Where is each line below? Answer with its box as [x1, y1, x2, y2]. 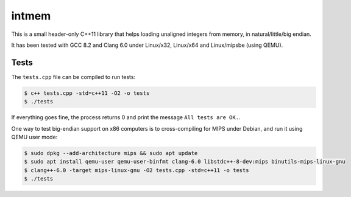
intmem [11, 9, 51, 22]
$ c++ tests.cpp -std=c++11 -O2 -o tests [24, 89, 150, 97]
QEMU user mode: [11, 133, 58, 140]
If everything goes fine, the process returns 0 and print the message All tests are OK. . [11, 114, 241, 121]
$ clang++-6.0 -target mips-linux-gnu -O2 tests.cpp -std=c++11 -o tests [24, 167, 249, 173]
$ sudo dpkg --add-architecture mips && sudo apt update [24, 150, 198, 156]
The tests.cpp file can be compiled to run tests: [11, 73, 136, 80]
